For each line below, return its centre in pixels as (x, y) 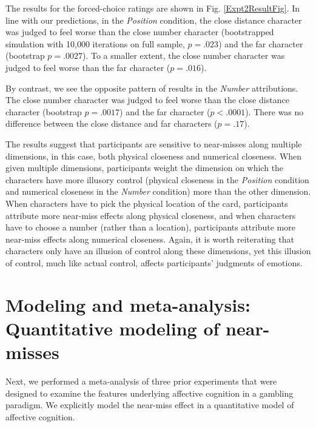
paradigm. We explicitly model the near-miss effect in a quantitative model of (150, 405)
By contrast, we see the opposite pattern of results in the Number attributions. (152, 88)
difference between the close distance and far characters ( (112, 123)
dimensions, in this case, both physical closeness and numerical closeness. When (154, 156)
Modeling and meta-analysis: (128, 304)
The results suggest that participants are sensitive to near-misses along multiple (154, 143)
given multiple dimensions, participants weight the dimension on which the (145, 168)
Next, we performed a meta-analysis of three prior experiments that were (141, 381)
